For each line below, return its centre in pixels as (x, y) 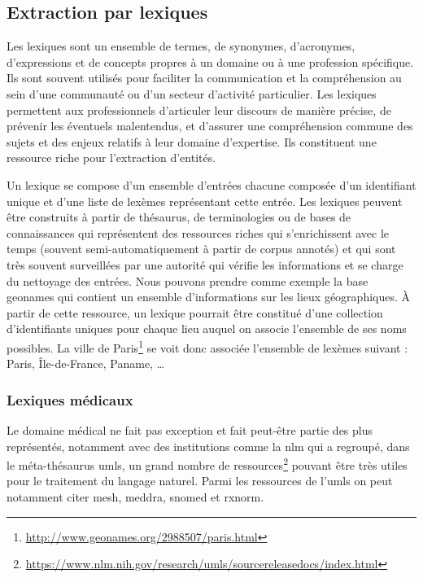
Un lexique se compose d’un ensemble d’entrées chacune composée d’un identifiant (211, 184)
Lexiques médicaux (70, 399)
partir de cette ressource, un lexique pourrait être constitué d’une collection (195, 312)
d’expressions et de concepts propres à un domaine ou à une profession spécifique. (210, 61)
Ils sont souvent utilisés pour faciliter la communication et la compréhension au (204, 78)
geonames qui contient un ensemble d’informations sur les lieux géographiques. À (209, 297)
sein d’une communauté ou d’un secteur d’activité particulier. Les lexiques (192, 93)
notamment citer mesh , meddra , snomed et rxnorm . (135, 496)
